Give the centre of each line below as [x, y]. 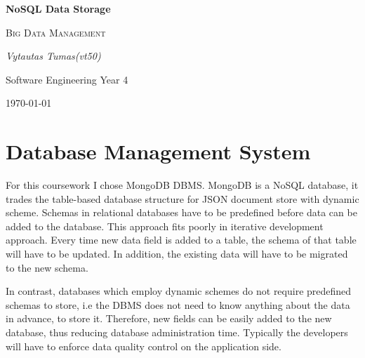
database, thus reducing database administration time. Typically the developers [177, 332]
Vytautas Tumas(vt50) [53, 56]
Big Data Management [56, 32]
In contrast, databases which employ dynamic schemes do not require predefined [179, 291]
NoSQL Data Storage [58, 8]
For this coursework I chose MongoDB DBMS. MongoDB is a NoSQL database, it [182, 185]
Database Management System [158, 151]
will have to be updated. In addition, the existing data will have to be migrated [177, 254]
